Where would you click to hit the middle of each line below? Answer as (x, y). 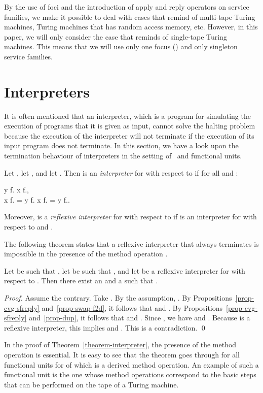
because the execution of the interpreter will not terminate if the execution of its (129, 135)
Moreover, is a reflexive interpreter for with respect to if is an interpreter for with (130, 217)
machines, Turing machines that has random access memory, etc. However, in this (131, 27)
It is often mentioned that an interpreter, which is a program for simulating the (127, 116)
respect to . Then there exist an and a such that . (81, 281)
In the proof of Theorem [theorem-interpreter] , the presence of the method (120, 345)
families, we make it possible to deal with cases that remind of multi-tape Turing (130, 17)
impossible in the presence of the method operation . (86, 254)
